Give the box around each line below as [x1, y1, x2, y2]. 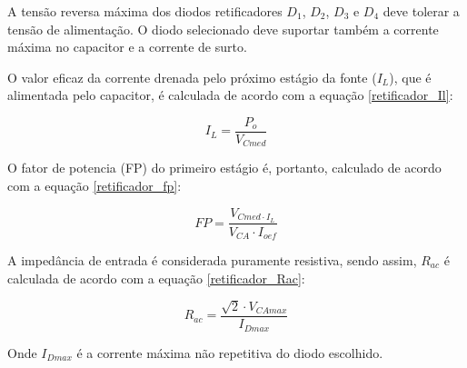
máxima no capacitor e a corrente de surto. [7, 37, 247, 56]
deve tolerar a [383, 2, 460, 20]
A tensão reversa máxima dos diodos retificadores [7, 2, 283, 20]
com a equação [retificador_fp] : [7, 176, 182, 195]
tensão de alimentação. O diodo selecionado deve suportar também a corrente [7, 19, 439, 38]
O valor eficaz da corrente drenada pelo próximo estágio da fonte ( [7, 67, 377, 86]
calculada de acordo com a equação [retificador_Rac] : [7, 268, 305, 287]
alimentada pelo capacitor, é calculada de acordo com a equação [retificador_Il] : [7, 85, 453, 104]
